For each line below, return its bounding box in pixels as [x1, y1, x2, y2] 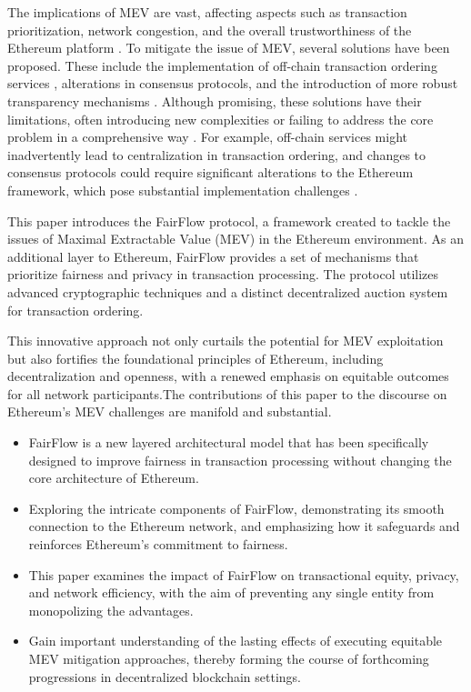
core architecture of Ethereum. [28, 468, 199, 487]
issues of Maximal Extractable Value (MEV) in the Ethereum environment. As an [7, 229, 464, 248]
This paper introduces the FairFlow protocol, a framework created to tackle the [7, 211, 451, 230]
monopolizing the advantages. [28, 600, 194, 619]
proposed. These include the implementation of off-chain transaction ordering [7, 55, 437, 75]
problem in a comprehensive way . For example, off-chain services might [7, 127, 407, 146]
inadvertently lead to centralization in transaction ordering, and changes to [7, 145, 426, 164]
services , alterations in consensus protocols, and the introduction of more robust [7, 74, 458, 93]
